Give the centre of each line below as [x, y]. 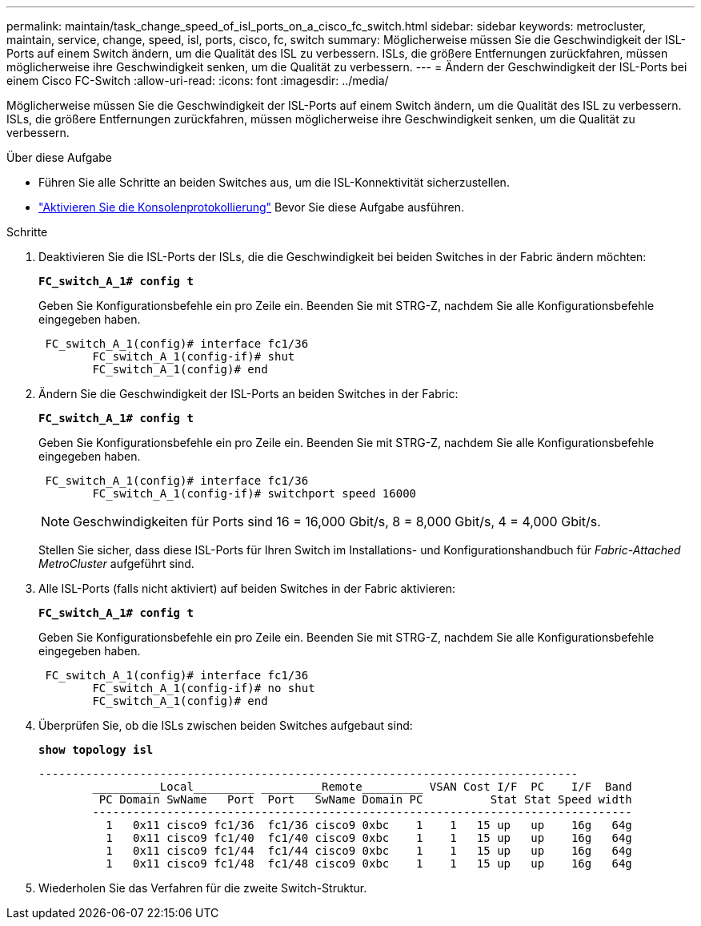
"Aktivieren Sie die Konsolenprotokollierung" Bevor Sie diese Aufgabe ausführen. [251, 207]
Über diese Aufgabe [59, 157]
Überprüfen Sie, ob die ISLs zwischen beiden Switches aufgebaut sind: [226, 725]
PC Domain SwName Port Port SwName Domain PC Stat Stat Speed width [365, 799]
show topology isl [96, 750]
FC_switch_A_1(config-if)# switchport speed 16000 [254, 493]
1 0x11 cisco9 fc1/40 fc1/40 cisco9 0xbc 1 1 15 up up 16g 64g [369, 838]
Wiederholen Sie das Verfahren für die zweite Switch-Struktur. [203, 888]
